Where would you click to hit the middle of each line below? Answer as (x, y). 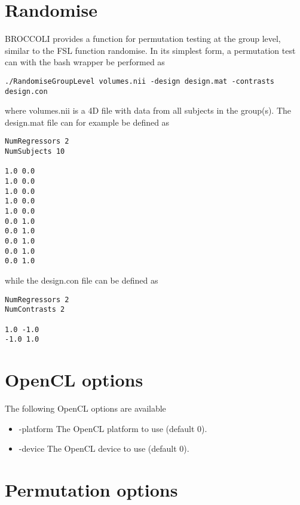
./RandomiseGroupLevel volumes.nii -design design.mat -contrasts (140, 81)
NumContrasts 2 (35, 310)
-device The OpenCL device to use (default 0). (104, 448)
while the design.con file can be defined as (82, 280)
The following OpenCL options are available (85, 408)
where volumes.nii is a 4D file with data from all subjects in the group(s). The (148, 110)
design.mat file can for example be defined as (87, 122)
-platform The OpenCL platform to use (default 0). (113, 428)
